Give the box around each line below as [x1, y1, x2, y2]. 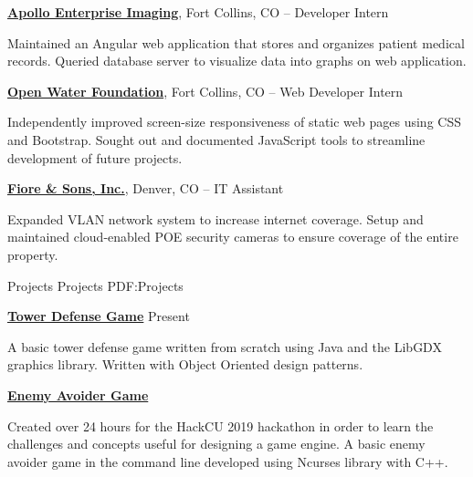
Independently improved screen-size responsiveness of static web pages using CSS [7, 112, 461, 131]
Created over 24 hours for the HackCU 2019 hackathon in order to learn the [7, 416, 434, 435]
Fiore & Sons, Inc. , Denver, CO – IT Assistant [7, 179, 284, 198]
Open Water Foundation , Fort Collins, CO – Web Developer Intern [7, 81, 404, 100]
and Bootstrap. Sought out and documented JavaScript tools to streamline [7, 130, 426, 149]
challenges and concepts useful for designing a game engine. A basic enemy [7, 434, 426, 453]
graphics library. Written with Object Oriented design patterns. [7, 355, 363, 374]
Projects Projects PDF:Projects [7, 275, 184, 295]
